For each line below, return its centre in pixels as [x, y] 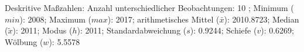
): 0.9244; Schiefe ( [223, 30]
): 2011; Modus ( [42, 30]
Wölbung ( [24, 41]
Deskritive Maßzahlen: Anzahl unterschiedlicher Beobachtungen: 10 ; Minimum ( [149, 8]
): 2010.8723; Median [262, 19]
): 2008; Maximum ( [56, 19]
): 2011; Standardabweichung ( [132, 30]
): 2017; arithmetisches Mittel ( [163, 19]
